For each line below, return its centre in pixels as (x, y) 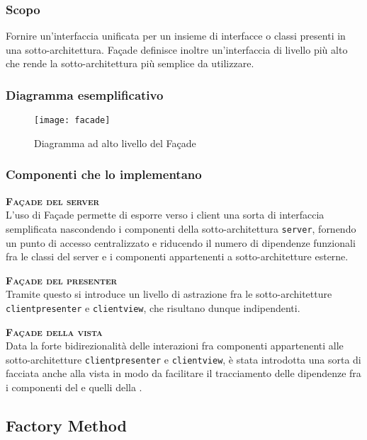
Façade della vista (54, 331)
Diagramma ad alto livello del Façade (115, 143)
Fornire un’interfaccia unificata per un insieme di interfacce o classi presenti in (176, 36)
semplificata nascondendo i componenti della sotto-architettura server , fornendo (181, 228)
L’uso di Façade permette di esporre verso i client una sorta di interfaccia (165, 215)
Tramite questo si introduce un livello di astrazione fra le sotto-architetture (169, 294)
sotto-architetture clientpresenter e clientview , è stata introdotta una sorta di (183, 359)
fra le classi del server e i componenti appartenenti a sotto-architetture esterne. (177, 256)
